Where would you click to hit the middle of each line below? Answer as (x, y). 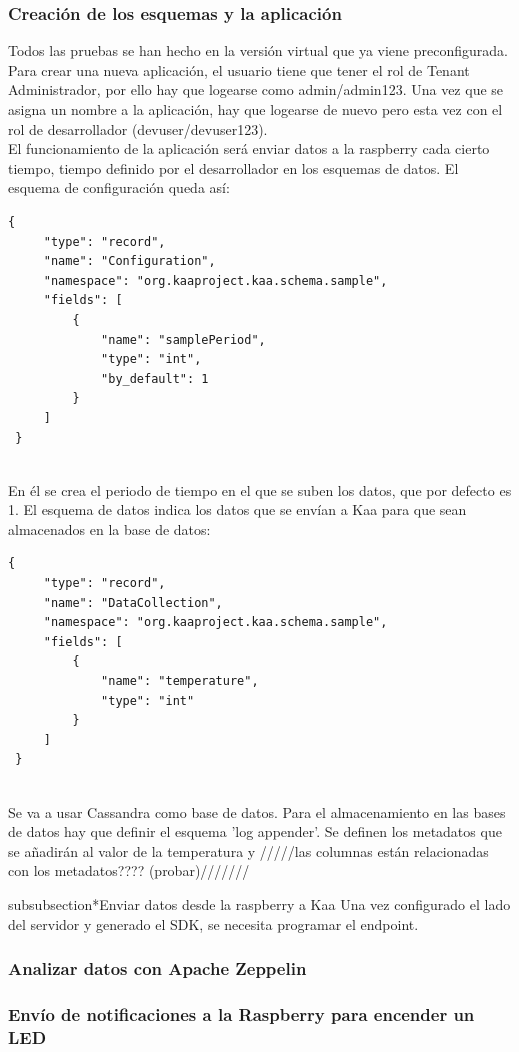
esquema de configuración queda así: (119, 187)
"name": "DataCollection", (133, 602)
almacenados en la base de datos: (109, 528)
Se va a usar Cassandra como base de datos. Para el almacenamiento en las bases (257, 811)
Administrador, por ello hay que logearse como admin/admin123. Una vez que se (256, 89)
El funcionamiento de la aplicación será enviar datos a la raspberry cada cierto (249, 148)
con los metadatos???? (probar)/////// (129, 870)
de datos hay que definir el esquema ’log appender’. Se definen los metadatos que (255, 831)
